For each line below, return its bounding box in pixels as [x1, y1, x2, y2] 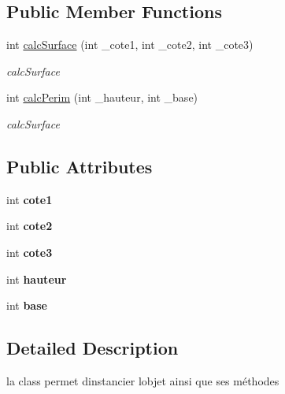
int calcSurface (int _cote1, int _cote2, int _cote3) [6, 36, 254, 53]
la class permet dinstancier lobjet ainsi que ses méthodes [6, 372, 279, 388]
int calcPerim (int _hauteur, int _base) [6, 89, 198, 106]
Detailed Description [6, 336, 179, 360]
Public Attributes [6, 154, 153, 178]
